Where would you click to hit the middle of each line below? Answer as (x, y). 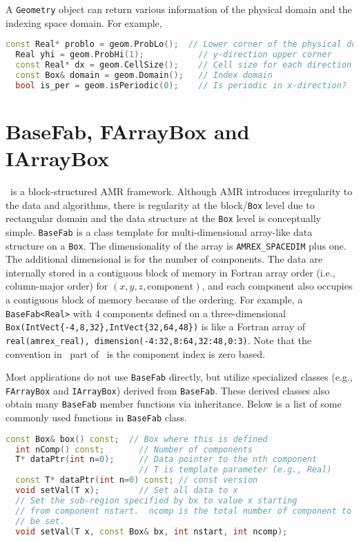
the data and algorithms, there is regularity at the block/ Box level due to (160, 204)
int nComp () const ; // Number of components (134, 449)
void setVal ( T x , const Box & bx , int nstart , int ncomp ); (152, 531)
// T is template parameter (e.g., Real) (235, 470)
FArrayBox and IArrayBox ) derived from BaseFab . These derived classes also (168, 390)
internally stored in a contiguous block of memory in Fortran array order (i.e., (171, 272)
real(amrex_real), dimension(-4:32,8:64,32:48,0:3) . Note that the (158, 340)
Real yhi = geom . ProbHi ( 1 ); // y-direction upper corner (174, 55)
